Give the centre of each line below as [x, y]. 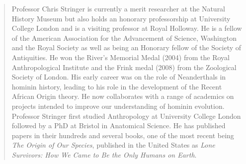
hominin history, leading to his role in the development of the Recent [117, 86]
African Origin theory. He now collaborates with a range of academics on [123, 96]
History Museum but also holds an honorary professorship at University [121, 18]
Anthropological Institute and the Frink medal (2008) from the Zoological [124, 67]
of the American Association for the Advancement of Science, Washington [124, 38]
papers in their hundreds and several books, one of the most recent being [123, 135]
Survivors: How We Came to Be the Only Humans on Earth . [104, 154]
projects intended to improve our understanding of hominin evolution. [118, 106]
